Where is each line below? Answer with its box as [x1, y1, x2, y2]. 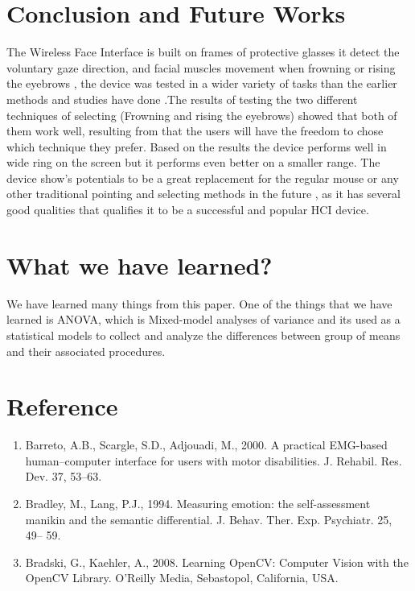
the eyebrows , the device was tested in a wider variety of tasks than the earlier [6, 75, 397, 92]
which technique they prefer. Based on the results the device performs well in [6, 138, 387, 155]
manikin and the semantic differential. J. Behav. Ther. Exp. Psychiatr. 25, [25, 510, 392, 527]
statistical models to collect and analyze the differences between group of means [6, 326, 401, 343]
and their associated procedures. [6, 342, 166, 359]
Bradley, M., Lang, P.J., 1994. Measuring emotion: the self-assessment [25, 495, 371, 512]
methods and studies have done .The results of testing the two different [6, 90, 358, 107]
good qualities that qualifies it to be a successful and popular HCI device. [6, 201, 369, 218]
